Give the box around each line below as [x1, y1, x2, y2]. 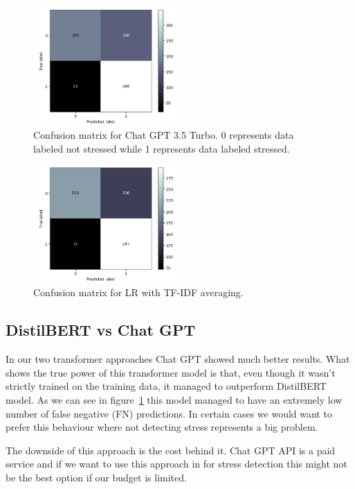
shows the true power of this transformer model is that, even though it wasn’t [6, 365, 336, 379]
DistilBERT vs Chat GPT [6, 319, 196, 341]
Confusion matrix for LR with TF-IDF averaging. [33, 285, 244, 300]
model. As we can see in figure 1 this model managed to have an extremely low [6, 392, 343, 406]
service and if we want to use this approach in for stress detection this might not [6, 456, 347, 471]
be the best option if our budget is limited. [6, 470, 187, 484]
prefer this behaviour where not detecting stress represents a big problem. [6, 420, 318, 434]
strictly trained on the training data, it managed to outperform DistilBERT [6, 379, 327, 393]
